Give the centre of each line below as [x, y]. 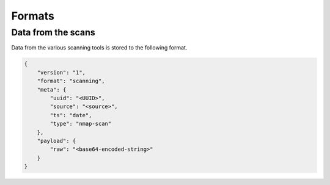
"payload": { [57, 141]
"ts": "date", [71, 115]
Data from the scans [53, 32]
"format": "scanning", [71, 81]
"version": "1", [61, 72]
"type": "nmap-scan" [81, 124]
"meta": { [52, 89]
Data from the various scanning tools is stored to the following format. [99, 48]
